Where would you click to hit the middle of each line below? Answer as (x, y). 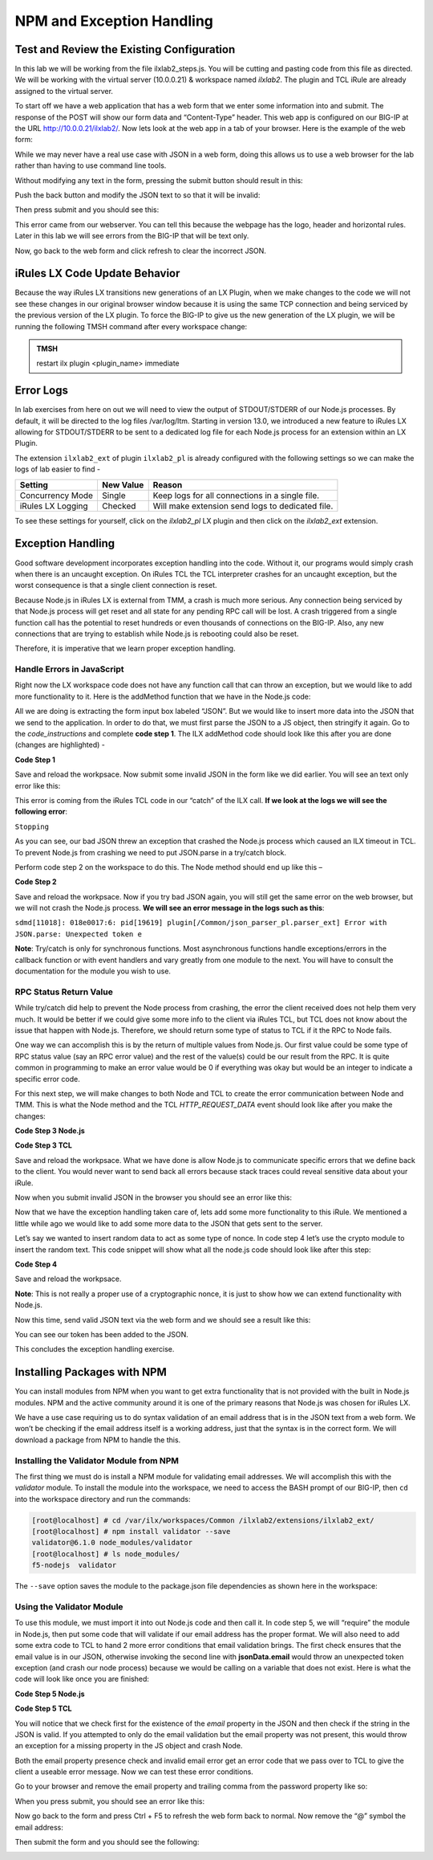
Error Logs (41, 391)
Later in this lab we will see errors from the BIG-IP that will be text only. (132, 236)
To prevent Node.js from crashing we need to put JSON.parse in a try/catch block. (151, 852)
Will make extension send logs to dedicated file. (243, 506)
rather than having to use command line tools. (91, 165)
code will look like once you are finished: (82, 1679)
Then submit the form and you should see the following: (107, 1842)
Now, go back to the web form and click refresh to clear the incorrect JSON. (140, 251)
